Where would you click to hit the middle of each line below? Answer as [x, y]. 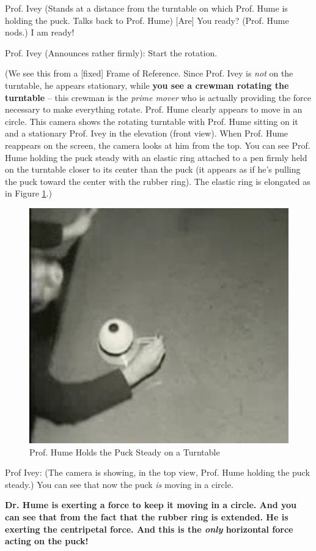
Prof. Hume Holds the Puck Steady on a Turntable [125, 452]
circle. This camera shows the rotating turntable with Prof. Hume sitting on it [152, 121]
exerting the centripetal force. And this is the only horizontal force [149, 529]
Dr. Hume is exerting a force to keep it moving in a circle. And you [151, 505]
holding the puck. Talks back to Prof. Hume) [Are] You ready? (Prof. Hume [147, 20]
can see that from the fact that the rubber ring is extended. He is [147, 516]
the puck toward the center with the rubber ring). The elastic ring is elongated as [158, 181]
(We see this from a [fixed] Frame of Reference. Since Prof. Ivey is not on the [149, 73]
